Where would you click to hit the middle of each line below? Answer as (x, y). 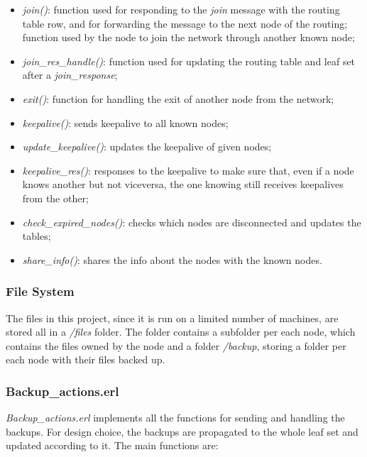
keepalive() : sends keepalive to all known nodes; (125, 122)
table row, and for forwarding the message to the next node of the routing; (185, 23)
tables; (37, 236)
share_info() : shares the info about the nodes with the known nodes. (172, 259)
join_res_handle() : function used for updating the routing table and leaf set (189, 61)
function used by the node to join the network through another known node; (188, 37)
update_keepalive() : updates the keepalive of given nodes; (147, 147)
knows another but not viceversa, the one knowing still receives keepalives (183, 184)
